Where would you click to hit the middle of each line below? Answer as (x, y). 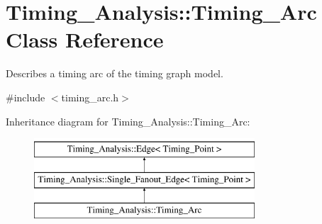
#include (26, 97)
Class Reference (85, 39)
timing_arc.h (90, 97)
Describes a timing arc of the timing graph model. (115, 73)
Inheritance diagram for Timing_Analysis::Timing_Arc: (128, 121)
